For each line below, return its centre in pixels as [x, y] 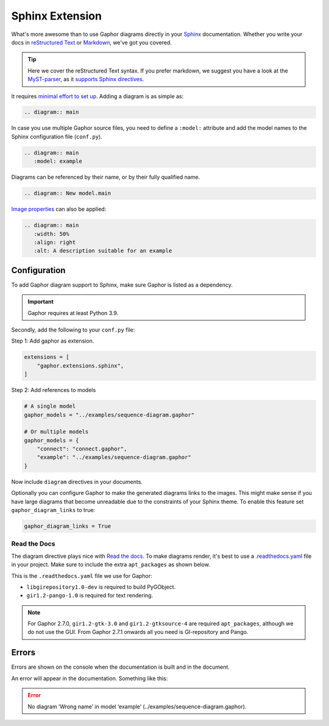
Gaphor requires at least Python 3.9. [73, 313]
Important [41, 302]
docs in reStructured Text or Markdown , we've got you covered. [91, 42]
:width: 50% [51, 234]
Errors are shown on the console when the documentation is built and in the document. [120, 667]
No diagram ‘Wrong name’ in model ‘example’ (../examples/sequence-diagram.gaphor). [137, 706]
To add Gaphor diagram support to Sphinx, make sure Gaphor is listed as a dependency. [122, 285]
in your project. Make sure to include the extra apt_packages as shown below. [111, 564]
